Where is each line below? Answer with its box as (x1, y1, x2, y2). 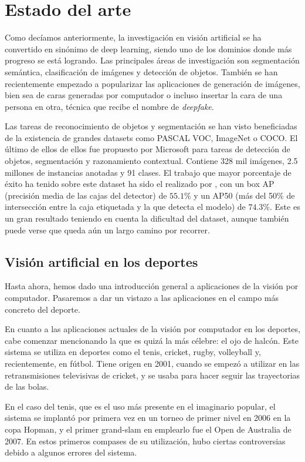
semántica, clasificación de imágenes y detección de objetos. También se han (5, 65, 278, 78)
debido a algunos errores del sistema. (5, 446, 137, 458)
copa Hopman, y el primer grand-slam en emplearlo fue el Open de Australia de (5, 423, 292, 435)
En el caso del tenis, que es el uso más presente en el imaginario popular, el (5, 400, 276, 412)
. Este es (270, 200, 300, 213)
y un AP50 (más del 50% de (194, 189, 295, 201)
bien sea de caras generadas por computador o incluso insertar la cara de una (5, 89, 283, 101)
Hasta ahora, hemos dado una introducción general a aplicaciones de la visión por (5, 280, 299, 292)
